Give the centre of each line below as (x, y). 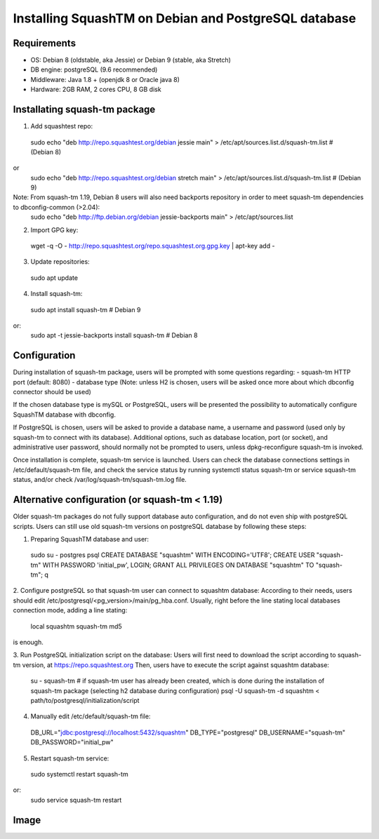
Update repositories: (60, 262)
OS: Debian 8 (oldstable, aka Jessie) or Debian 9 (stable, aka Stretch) (131, 60)
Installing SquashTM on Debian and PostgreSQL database (185, 18)
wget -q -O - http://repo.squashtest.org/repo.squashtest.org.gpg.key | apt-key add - (153, 246)
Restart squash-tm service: (70, 758)
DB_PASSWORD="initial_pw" (72, 742)
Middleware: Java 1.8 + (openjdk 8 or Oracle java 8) (105, 79)
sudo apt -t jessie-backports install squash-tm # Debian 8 (114, 335)
